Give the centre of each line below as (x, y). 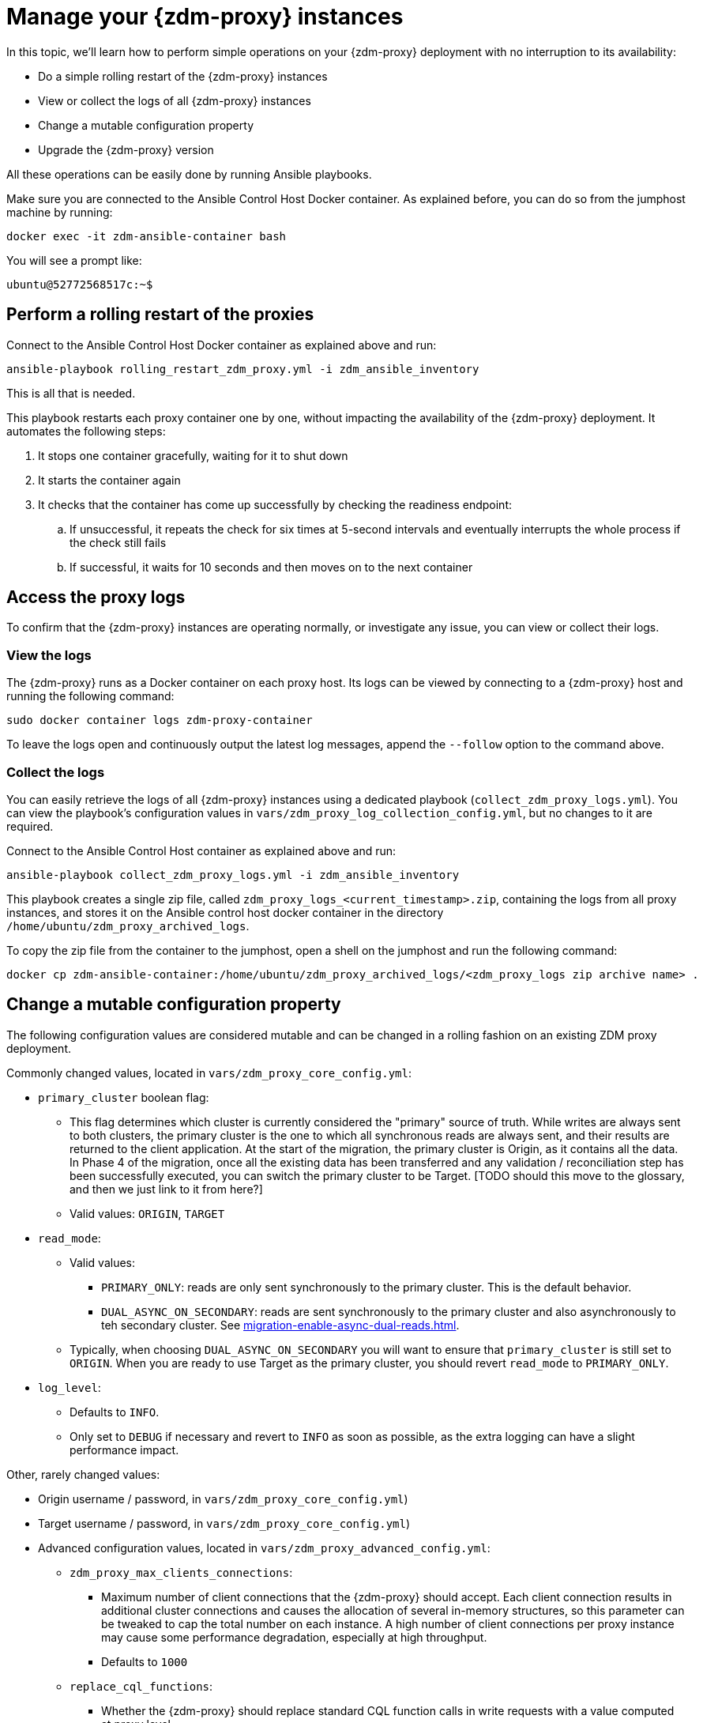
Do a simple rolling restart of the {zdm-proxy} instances (183, 76)
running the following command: (90, 696)
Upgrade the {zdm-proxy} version (126, 149)
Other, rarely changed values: (83, 1474)
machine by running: (60, 212)
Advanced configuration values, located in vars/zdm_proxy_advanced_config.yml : (264, 1548)
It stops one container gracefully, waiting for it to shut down (193, 455)
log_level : (70, 1387)
